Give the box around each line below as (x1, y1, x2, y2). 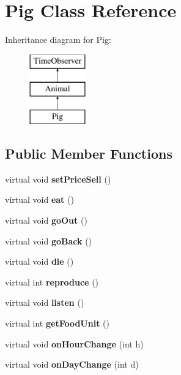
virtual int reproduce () (5, 275, 99, 288)
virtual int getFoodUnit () (5, 317, 109, 330)
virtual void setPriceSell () (5, 172, 111, 185)
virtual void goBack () (5, 234, 92, 247)
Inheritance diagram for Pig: (5, 33, 111, 46)
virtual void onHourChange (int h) (5, 337, 144, 350)
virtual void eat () (5, 193, 74, 206)
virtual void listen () (5, 296, 84, 309)
